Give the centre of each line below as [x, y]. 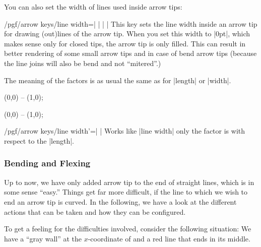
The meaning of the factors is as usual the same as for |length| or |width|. [118, 80]
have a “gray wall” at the [43, 238]
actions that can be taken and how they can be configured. [95, 211]
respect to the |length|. [39, 140]
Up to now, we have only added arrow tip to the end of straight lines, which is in [129, 182]
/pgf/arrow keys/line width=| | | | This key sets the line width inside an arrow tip [131, 23]
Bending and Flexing [47, 163]
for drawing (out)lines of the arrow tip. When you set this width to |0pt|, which [127, 34]
